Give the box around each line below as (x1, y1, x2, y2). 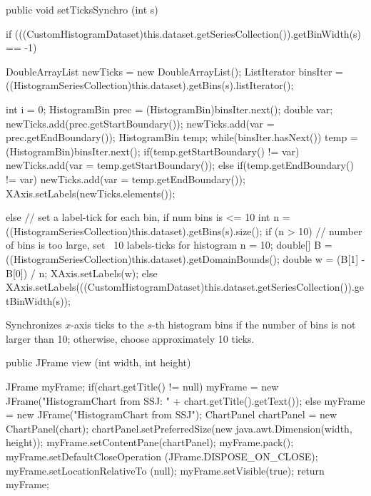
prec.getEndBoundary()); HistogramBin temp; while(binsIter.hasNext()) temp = (6, 130, 358, 145)
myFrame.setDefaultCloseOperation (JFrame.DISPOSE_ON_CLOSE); (6, 449, 318, 464)
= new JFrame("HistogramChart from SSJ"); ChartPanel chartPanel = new (6, 407, 337, 422)
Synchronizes (6, 317, 62, 332)
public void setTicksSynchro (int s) (6, 2, 158, 16)
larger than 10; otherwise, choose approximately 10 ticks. (6, 331, 255, 346)
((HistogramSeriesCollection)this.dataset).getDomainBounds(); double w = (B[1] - (6, 251, 365, 266)
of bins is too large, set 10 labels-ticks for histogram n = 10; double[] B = (6, 237, 332, 252)
